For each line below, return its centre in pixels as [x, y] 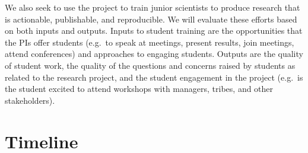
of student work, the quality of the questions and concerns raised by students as [150, 65]
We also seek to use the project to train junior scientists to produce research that [153, 7]
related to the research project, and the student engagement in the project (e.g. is [154, 77]
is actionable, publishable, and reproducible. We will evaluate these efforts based [151, 19]
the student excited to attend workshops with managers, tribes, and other [139, 89]
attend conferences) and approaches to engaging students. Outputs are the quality [154, 54]
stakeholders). [30, 100]
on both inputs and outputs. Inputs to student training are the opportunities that [154, 31]
